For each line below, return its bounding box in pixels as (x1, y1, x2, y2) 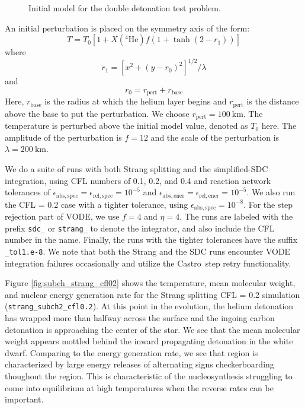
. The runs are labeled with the (179, 210, 293, 223)
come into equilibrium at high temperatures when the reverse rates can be (5, 381, 274, 394)
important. (5, 393, 44, 405)
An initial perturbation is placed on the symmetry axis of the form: (5, 21, 250, 34)
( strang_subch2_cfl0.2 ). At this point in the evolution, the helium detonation (5, 300, 294, 312)
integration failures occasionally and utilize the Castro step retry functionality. (5, 256, 291, 269)
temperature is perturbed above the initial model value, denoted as (5, 119, 248, 132)
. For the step (243, 198, 293, 210)
